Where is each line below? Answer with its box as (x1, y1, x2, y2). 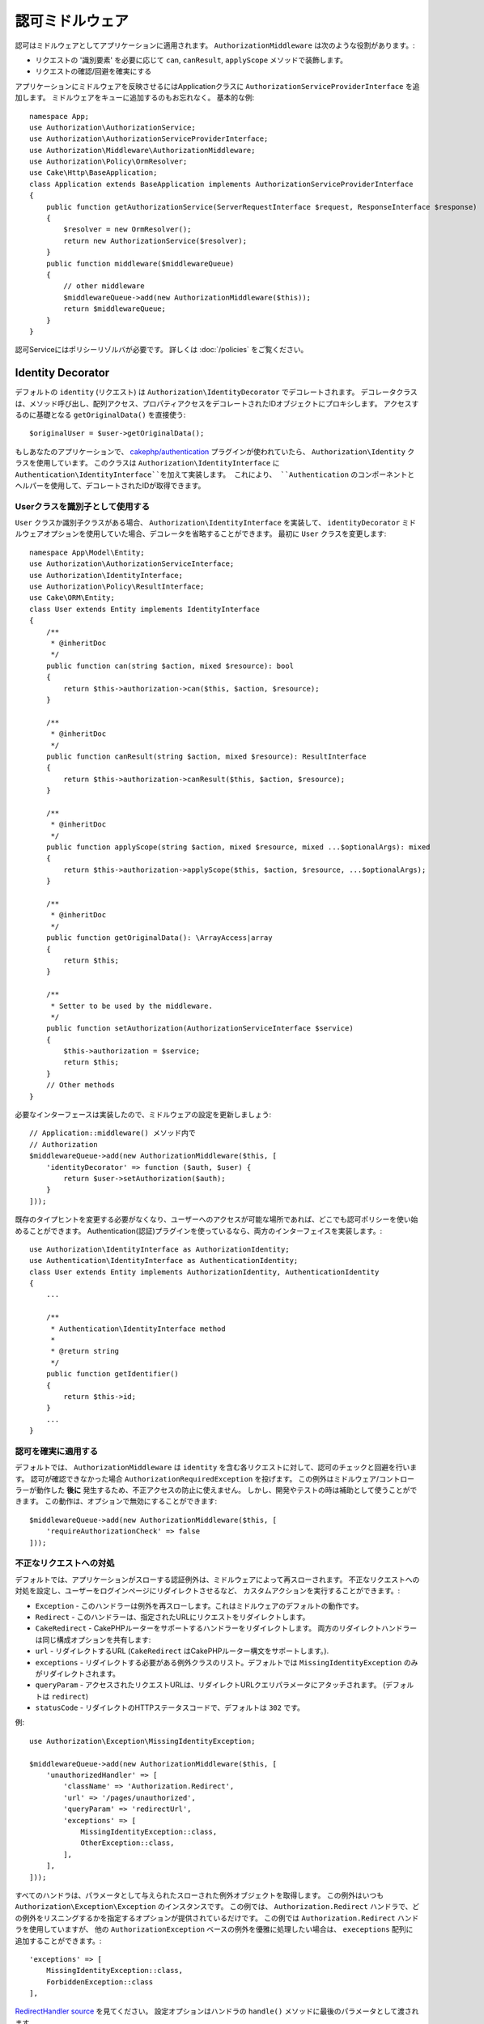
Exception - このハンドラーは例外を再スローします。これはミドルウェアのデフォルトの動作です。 (35, 1601, 363, 1610)
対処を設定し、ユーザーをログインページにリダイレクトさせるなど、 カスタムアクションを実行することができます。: (15, 1586, 401, 1596)
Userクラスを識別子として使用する (15, 500, 150, 512)
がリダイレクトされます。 (35, 1669, 121, 1678)
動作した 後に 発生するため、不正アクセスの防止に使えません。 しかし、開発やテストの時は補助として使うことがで (36, 1486, 418, 1495)
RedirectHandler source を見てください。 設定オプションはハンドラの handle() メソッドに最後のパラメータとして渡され (15, 2006, 419, 2016)
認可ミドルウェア (15, 12, 129, 30)
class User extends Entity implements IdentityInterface (29, 604, 261, 614)
